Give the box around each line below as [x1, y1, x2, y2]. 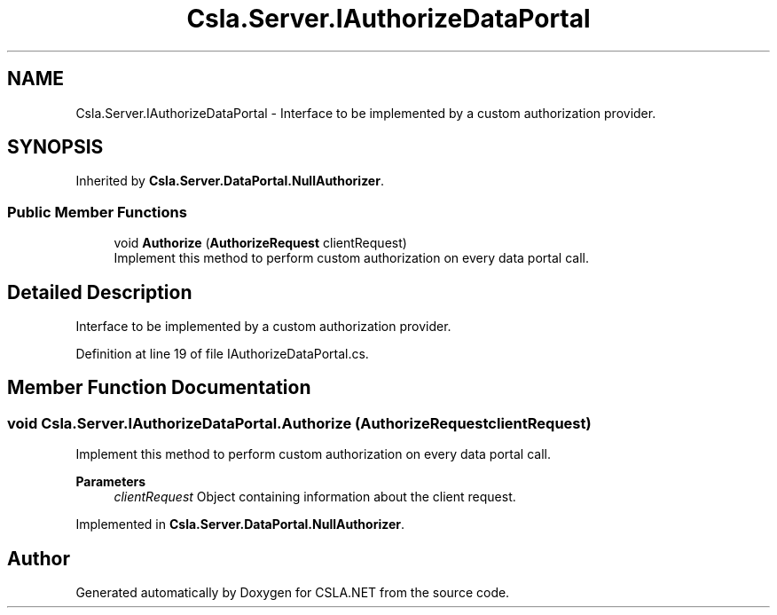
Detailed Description [7, 280, 192, 304]
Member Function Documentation [7, 376, 311, 399]
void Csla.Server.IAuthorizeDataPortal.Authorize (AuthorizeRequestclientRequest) [7, 414, 592, 432]
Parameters [75, 474, 146, 490]
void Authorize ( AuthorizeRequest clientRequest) [114, 235, 407, 251]
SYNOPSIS [7, 136, 104, 159]
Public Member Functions [7, 202, 187, 221]
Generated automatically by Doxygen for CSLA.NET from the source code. [75, 585, 510, 601]
